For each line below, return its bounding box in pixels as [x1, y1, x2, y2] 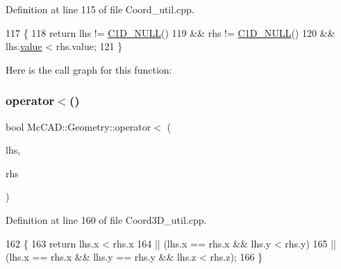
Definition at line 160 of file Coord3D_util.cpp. [6, 212, 207, 227]
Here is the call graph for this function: [6, 62, 172, 76]
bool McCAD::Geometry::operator [6, 119, 151, 133]
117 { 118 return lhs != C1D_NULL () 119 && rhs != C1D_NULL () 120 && [6, 25, 335, 40]
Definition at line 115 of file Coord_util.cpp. [6, 2, 194, 16]
